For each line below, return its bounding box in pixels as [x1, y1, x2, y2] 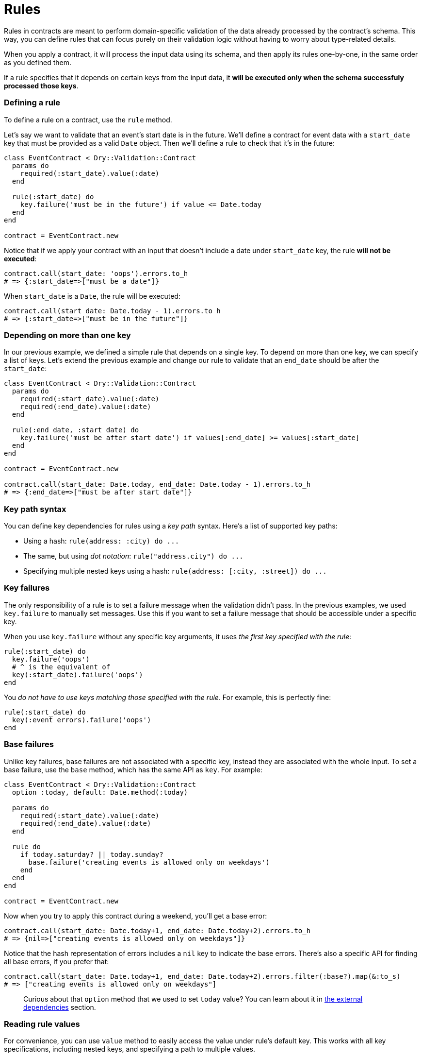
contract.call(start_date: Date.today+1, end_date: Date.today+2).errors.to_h [4, 926, 311, 935]
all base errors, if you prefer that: [4, 957, 109, 966]
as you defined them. [4, 58, 71, 67]
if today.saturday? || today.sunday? [20, 850, 163, 858]
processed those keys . [4, 81, 79, 90]
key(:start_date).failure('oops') [12, 670, 143, 679]
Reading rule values [4, 1019, 80, 1029]
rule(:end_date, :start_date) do [12, 426, 139, 434]
